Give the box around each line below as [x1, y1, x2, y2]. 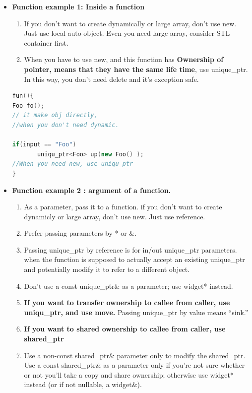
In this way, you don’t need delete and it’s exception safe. [24, 73, 199, 84]
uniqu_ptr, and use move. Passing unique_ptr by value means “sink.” [24, 307, 249, 317]
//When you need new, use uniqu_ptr [12, 160, 133, 168]
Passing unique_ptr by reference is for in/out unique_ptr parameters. [24, 244, 237, 255]
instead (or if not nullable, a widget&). [24, 379, 142, 390]
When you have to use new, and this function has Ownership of [24, 54, 224, 65]
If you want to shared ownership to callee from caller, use [24, 324, 226, 334]
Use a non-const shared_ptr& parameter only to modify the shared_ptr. [24, 350, 246, 360]
